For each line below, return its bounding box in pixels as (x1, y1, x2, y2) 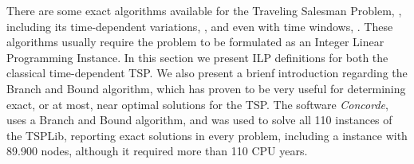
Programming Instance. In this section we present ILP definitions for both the (6, 49, 388, 65)
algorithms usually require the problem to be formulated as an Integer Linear (6, 33, 384, 50)
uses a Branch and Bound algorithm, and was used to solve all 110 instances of (6, 111, 392, 128)
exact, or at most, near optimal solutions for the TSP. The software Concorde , (6, 96, 388, 112)
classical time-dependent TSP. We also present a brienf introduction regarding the (6, 64, 408, 81)
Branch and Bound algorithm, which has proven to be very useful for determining (6, 80, 406, 96)
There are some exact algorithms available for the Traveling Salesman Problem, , (6, 2, 402, 18)
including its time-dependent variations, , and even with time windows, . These (6, 18, 393, 34)
